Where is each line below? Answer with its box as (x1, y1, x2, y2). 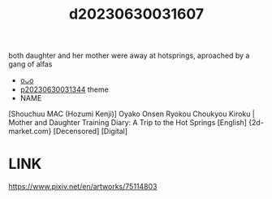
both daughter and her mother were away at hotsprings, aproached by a (8, 50, 250, 61)
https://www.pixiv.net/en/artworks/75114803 (8, 182, 158, 192)
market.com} (8, 127, 52, 136)
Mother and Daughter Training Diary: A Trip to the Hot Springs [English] (8, 118, 248, 128)
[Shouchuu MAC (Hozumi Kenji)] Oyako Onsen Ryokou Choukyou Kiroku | (8, 109, 256, 119)
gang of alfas (8, 59, 53, 69)
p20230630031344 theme (19, 84, 110, 94)
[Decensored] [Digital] (53, 127, 128, 136)
